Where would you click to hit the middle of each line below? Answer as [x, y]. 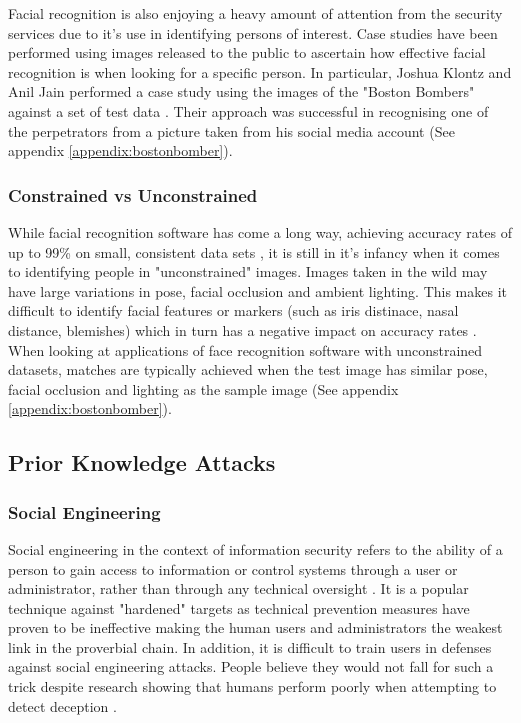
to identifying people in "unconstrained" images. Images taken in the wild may [248, 271]
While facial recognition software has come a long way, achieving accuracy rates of [260, 231]
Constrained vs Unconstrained [133, 194]
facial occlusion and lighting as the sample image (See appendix [203, 388]
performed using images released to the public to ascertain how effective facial [247, 52]
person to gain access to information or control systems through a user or [233, 568]
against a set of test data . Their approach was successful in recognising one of [248, 110]
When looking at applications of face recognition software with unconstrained [245, 349]
